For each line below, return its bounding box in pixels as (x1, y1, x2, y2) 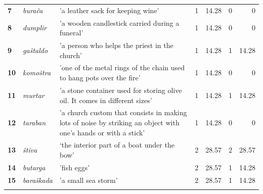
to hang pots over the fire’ (59, 72, 141, 83)
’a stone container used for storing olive (59, 84, 182, 95)
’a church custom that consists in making (59, 107, 187, 118)
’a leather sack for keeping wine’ (59, 5, 159, 15)
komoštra (23, 67, 51, 78)
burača (23, 5, 43, 15)
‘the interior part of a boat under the (59, 139, 174, 150)
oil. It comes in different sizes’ (59, 94, 152, 105)
